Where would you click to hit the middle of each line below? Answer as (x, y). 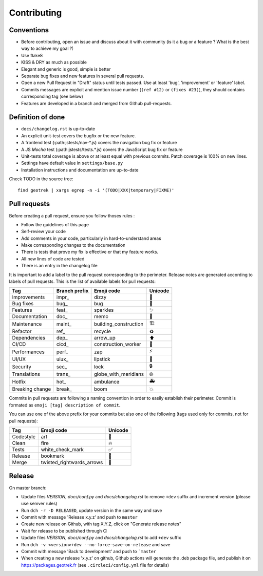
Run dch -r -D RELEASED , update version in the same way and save (92, 510)
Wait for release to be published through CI (64, 531)
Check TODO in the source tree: (41, 179)
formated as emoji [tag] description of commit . (65, 405)
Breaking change (31, 389)
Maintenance (27, 324)
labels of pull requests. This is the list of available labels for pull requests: (82, 281)
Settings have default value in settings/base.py (72, 163)
